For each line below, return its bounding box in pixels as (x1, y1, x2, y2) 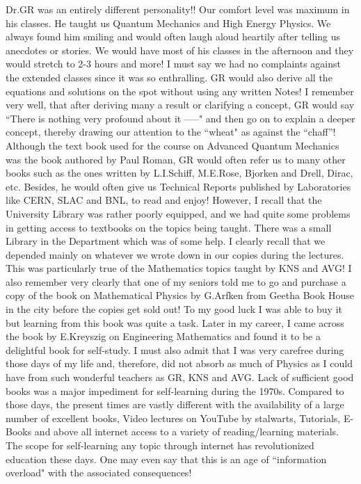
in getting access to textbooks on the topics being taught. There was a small (6, 220, 332, 234)
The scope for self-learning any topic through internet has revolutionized (6, 438, 314, 452)
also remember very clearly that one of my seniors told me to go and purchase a (6, 274, 346, 289)
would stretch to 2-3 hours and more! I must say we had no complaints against (6, 56, 341, 71)
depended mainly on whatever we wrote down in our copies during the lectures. (6, 247, 344, 261)
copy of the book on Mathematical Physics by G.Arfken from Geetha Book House (6, 288, 355, 302)
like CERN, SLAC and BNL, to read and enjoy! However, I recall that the (6, 193, 322, 207)
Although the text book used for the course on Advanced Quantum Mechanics (6, 138, 339, 152)
